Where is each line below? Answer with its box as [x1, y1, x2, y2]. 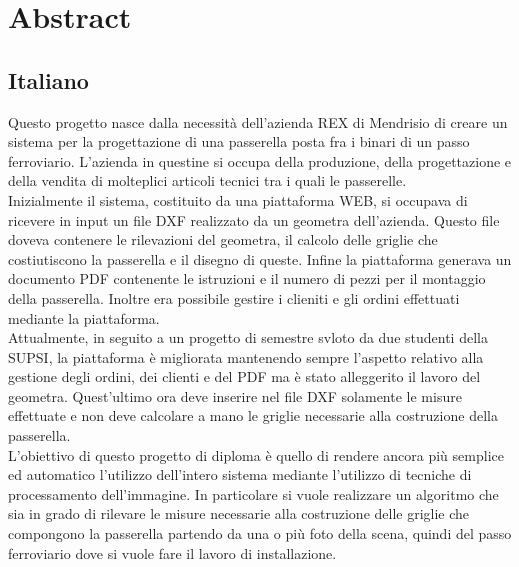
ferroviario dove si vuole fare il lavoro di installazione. [8, 542, 337, 563]
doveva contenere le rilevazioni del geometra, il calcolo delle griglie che [8, 229, 438, 250]
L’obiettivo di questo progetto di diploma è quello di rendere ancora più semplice [8, 444, 504, 465]
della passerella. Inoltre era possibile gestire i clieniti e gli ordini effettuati [8, 287, 460, 308]
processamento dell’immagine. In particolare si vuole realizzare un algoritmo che [8, 483, 499, 504]
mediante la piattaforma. [8, 307, 160, 328]
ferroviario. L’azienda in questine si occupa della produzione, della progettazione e [8, 150, 512, 171]
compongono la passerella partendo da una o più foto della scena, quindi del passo [8, 523, 512, 544]
